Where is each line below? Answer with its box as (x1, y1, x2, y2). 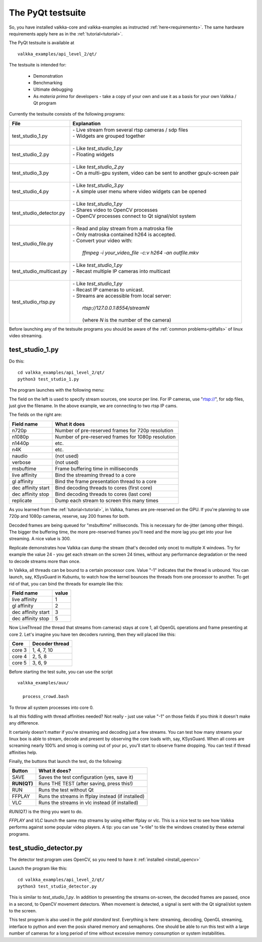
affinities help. (9, 749, 37, 755)
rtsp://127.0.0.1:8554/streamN (82, 304, 150, 311)
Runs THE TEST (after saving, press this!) (38, 780, 133, 787)
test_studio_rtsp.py (12, 298, 56, 305)
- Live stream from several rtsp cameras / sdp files (72, 126, 188, 133)
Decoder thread (32, 640, 70, 647)
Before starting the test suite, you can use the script (9, 669, 113, 675)
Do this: (9, 358, 25, 364)
